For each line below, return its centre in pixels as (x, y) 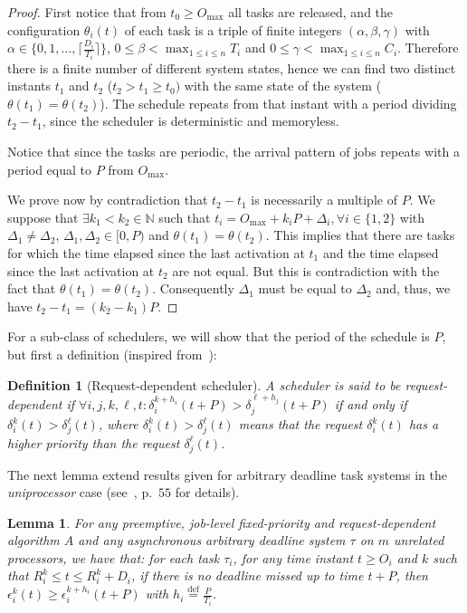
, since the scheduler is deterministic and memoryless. (191, 121)
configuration (44, 29)
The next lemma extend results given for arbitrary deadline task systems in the (227, 474)
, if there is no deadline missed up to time (247, 575)
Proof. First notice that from (87, 12)
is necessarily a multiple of (324, 200)
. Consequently (193, 288)
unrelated (419, 540)
